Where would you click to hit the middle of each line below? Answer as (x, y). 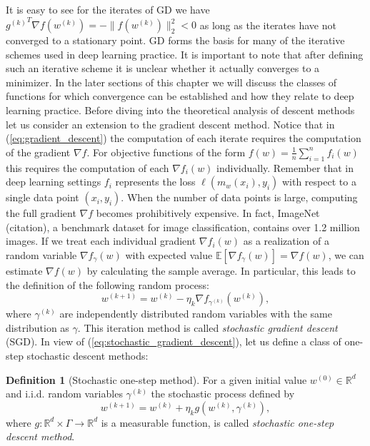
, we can (346, 255)
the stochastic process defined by (223, 394)
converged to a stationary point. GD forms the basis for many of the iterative (175, 40)
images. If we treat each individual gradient (101, 241)
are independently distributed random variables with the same (196, 314)
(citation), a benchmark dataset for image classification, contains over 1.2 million (183, 227)
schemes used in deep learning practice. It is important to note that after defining (185, 54)
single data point (42, 197)
